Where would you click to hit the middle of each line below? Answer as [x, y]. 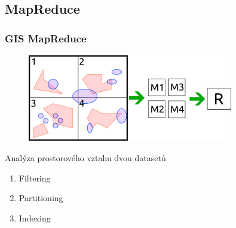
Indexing [35, 218]
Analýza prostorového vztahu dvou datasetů [85, 158]
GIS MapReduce [46, 38]
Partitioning [41, 198]
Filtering [35, 178]
